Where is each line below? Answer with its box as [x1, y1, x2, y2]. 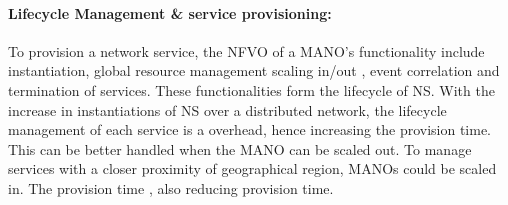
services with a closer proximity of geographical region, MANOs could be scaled [8, 158, 497, 179]
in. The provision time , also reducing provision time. [8, 177, 334, 198]
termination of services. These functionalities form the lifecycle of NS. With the [8, 79, 495, 100]
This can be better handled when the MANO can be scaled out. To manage [8, 138, 472, 159]
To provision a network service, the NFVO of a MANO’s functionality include [8, 40, 485, 61]
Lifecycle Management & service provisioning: [8, 2, 332, 23]
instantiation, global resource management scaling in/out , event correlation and [8, 60, 500, 81]
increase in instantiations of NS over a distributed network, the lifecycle [8, 99, 447, 120]
